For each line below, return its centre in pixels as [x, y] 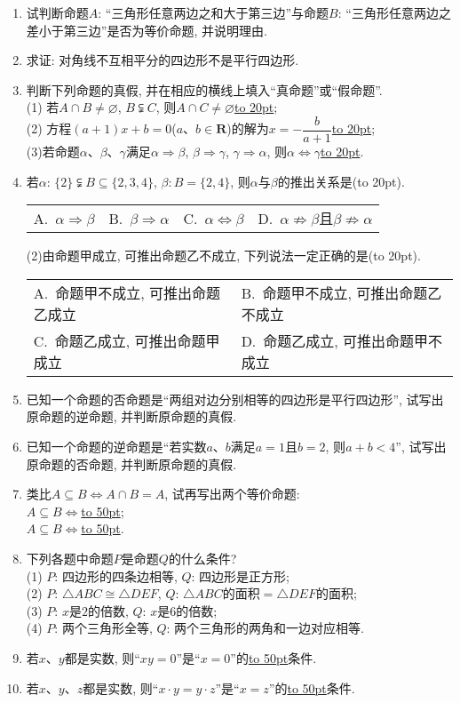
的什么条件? [202, 558]
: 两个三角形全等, [103, 628]
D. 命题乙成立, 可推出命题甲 [335, 340]
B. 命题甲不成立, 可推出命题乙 [341, 292]
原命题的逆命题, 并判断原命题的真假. [131, 416]
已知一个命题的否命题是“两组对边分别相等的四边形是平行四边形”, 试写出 [235, 399]
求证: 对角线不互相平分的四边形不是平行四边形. [163, 60]
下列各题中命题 [70, 558]
